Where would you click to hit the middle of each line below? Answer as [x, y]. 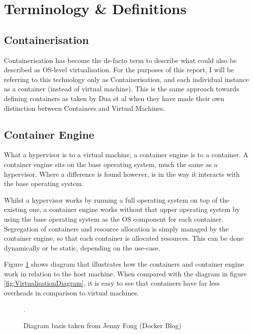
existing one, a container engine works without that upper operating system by [122, 209]
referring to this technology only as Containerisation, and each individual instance [126, 79]
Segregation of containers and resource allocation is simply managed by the [116, 228]
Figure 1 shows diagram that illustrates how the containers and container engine [124, 264]
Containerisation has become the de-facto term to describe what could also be [120, 60]
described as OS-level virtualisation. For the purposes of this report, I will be [119, 70]
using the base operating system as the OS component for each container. [114, 219]
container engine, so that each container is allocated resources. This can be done [124, 238]
